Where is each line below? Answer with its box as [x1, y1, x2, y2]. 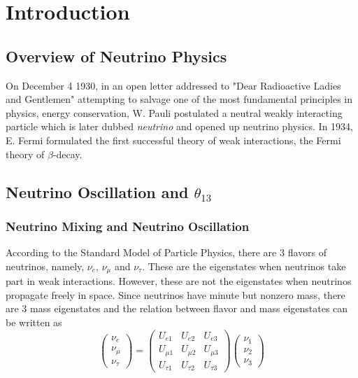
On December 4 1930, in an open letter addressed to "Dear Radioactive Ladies [6, 78, 341, 92]
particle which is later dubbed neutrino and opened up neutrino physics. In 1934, [6, 119, 353, 134]
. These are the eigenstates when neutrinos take [142, 258, 346, 273]
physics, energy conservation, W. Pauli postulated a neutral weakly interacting [6, 105, 343, 120]
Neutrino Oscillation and [6, 181, 189, 202]
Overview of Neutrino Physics [6, 45, 227, 66]
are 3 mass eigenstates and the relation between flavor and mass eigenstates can [6, 301, 348, 316]
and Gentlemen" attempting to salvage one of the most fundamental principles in [6, 92, 352, 106]
